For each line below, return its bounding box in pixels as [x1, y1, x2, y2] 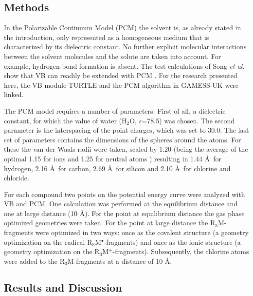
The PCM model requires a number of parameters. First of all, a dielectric [4, 105, 226, 116]
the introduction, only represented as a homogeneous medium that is [4, 32, 209, 42]
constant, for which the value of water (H [4, 115, 127, 125]
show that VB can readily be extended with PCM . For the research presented [4, 70, 237, 80]
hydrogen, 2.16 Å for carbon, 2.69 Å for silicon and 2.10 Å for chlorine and [4, 163, 231, 173]
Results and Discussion [4, 279, 122, 295]
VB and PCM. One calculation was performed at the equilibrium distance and [4, 198, 238, 209]
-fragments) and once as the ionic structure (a [104, 237, 241, 247]
